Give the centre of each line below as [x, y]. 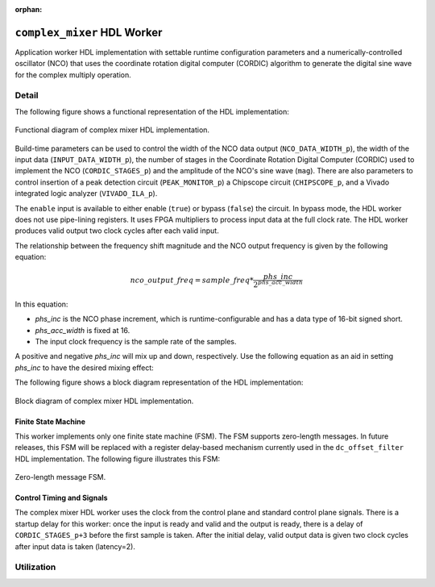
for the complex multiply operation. [73, 75]
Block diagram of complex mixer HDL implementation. [104, 401]
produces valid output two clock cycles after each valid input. [117, 231]
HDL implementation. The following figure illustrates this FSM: [118, 459]
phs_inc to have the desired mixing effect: [85, 368]
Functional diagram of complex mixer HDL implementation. [112, 130]
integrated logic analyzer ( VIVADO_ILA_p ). [86, 194]
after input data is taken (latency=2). [75, 546]
